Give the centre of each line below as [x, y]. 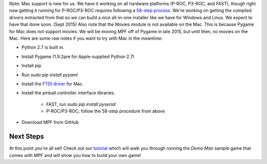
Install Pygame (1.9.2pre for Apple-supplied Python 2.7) [78, 56]
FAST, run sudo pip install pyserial [81, 104]
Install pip [31, 66]
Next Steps [26, 137]
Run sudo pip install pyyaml [50, 75]
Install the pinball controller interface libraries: [68, 93]
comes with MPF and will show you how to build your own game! [75, 155]
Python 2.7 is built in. [43, 48]
